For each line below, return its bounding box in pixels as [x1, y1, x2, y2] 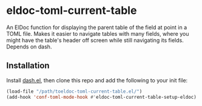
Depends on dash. [6, 43, 52, 50]
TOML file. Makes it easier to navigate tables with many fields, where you [6, 30, 189, 37]
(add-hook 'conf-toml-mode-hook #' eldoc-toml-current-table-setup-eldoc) [6, 94, 197, 100]
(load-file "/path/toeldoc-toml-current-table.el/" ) [6, 88, 143, 94]
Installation [6, 61, 50, 71]
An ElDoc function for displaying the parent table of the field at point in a [6, 24, 187, 31]
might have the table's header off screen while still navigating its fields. [6, 36, 184, 44]
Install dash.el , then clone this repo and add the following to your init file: [6, 76, 188, 84]
